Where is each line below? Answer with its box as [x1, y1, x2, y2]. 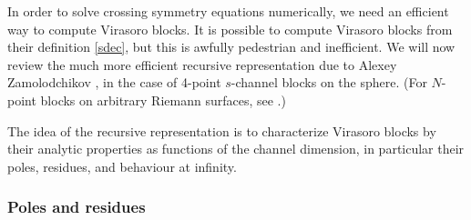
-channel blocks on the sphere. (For [230, 73, 427, 92]
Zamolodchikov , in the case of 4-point [7, 73, 221, 92]
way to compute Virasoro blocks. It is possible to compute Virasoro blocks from [7, 19, 453, 38]
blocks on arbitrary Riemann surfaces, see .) [40, 90, 286, 109]
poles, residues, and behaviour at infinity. [7, 156, 237, 175]
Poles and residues [7, 195, 146, 218]
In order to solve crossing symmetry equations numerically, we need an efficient [7, 2, 449, 20]
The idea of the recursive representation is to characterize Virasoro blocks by [7, 121, 436, 140]
